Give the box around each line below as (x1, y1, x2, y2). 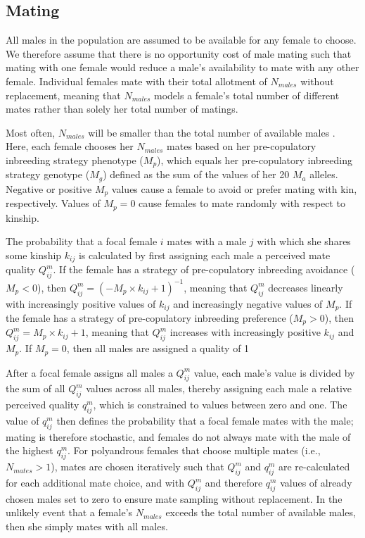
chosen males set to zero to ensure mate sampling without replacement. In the (6, 491, 342, 506)
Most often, (6, 125, 56, 139)
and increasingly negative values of (173, 296, 323, 311)
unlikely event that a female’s (6, 505, 133, 520)
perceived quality (6, 397, 79, 412)
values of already (280, 475, 352, 490)
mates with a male (167, 234, 247, 249)
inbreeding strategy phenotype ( (6, 152, 143, 167)
